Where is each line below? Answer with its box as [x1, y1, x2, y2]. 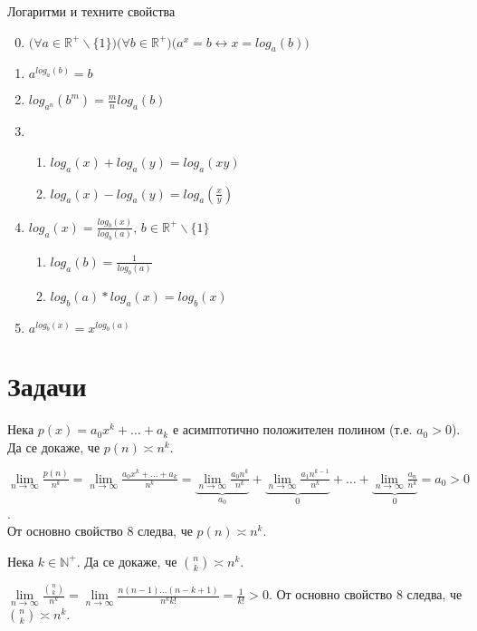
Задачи [7, 367, 87, 404]
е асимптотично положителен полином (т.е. [172, 420, 413, 439]
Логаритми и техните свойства [7, 2, 176, 20]
